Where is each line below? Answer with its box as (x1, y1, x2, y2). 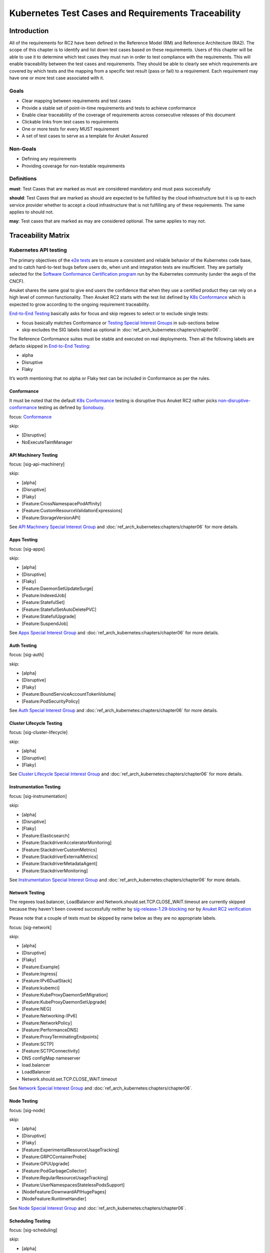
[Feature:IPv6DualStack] (21, 978, 72, 984)
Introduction (9, 27, 49, 35)
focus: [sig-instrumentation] (9, 793, 67, 799)
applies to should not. (9, 208, 54, 215)
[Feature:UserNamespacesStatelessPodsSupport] (21, 1182, 125, 1188)
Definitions (9, 175, 37, 182)
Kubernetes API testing (9, 247, 67, 254)
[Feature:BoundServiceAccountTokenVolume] (21, 691, 116, 697)
